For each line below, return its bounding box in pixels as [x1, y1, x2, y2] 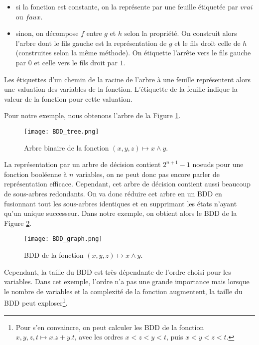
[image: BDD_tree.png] [24, 128, 99, 135]
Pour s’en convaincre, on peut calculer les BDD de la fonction [15, 322, 204, 332]
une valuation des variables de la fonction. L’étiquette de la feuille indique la [4, 84, 238, 94]
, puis [166, 332, 183, 342]
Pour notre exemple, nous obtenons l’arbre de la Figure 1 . [4, 110, 181, 121]
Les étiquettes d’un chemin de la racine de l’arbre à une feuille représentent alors [4, 74, 251, 84]
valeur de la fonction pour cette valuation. [4, 93, 132, 104]
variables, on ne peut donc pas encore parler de [76, 169, 220, 179]
